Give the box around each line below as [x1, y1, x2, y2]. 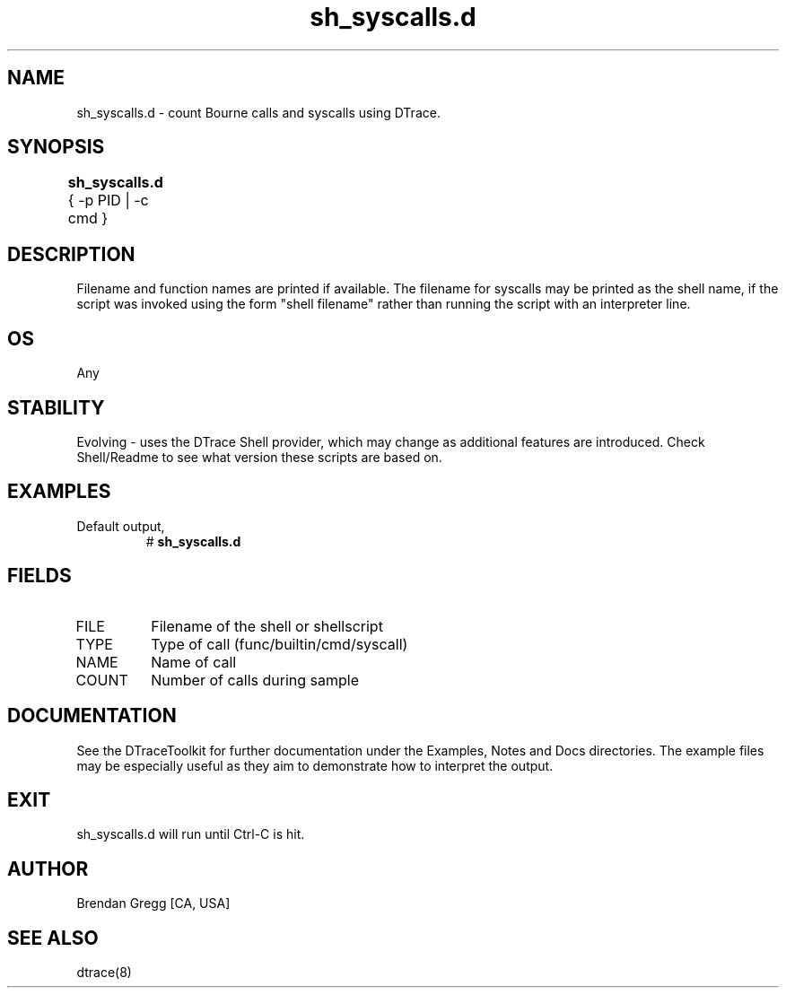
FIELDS [7, 564, 72, 588]
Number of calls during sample [151, 670, 359, 689]
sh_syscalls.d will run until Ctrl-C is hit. [76, 826, 305, 842]
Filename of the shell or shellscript [151, 616, 383, 635]
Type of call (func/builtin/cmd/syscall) [151, 634, 408, 653]
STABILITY [7, 396, 105, 419]
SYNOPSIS [7, 135, 105, 159]
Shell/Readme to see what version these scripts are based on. [76, 449, 442, 465]
